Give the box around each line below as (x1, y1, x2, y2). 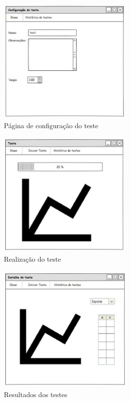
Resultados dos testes (4, 389, 67, 399)
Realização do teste (4, 254, 61, 264)
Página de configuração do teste (4, 120, 98, 130)
